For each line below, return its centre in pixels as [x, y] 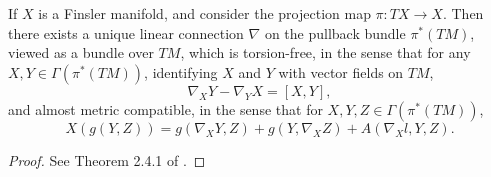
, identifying [181, 71]
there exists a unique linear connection [126, 32]
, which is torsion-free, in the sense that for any [325, 52]
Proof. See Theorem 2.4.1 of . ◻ [107, 159]
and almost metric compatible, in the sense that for [165, 108]
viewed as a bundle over [81, 52]
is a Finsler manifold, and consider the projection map [204, 13]
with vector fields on [341, 71]
